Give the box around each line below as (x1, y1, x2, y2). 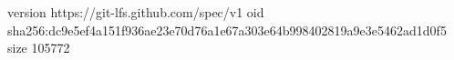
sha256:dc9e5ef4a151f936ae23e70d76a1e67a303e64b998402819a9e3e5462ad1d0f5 (7, 20, 447, 39)
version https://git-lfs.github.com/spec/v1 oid (7, 3, 264, 21)
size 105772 (7, 38, 70, 57)
